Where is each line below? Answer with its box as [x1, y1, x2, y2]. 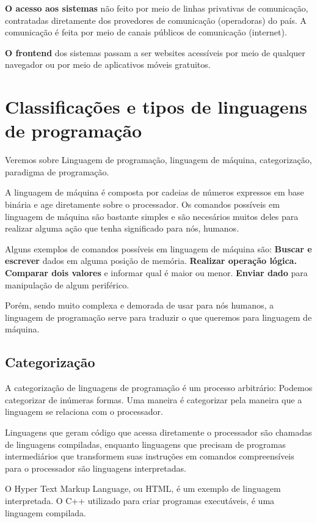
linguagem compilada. [5, 506, 87, 519]
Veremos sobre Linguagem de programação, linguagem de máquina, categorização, [5, 153, 312, 166]
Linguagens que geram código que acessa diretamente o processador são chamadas [5, 425, 312, 438]
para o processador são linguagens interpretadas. [5, 461, 186, 474]
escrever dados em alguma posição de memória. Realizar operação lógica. [5, 254, 297, 267]
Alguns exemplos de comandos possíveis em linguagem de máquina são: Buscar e [5, 242, 312, 255]
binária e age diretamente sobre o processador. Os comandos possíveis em [5, 198, 280, 211]
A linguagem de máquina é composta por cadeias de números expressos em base [5, 186, 304, 199]
